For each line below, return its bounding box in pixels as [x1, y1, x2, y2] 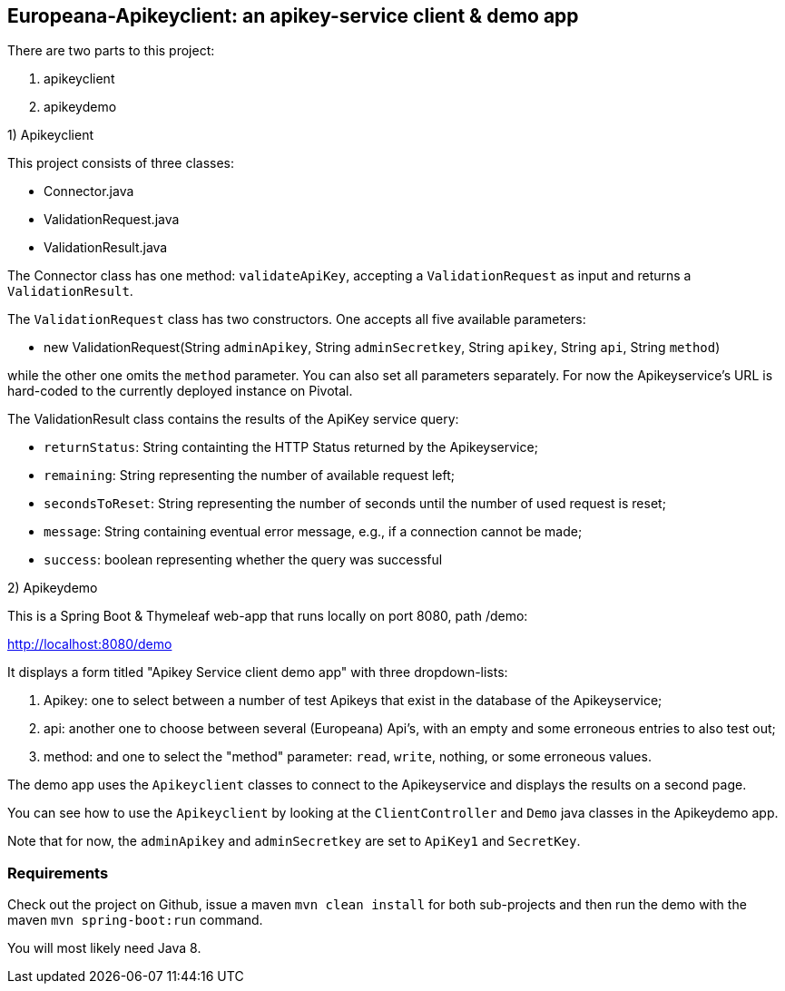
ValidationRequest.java [44, 211, 180, 228]
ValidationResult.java [44, 240, 168, 256]
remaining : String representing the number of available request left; [44, 467, 455, 484]
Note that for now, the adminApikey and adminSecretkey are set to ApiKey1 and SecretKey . [7, 833, 581, 849]
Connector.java [44, 183, 134, 200]
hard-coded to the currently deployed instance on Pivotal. [7, 383, 353, 399]
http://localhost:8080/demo [7, 636, 172, 652]
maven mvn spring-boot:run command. [7, 912, 263, 928]
